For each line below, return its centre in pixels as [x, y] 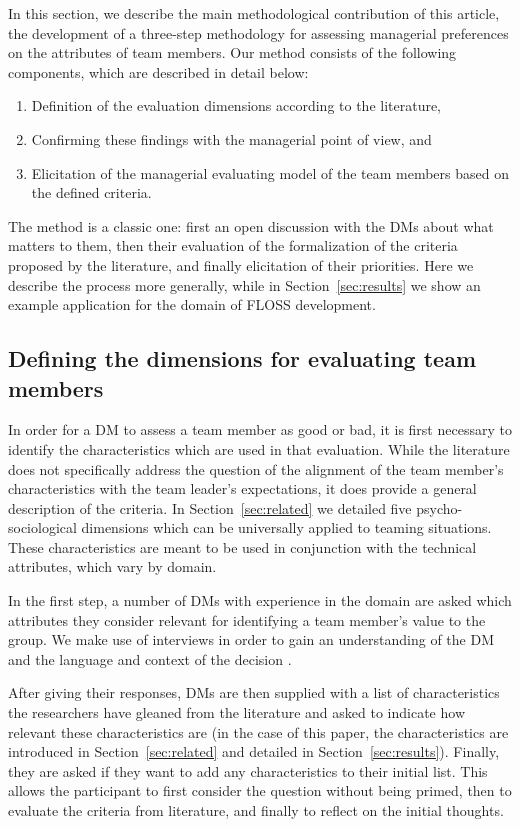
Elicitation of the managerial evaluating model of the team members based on [270, 172]
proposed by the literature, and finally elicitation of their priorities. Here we [241, 264]
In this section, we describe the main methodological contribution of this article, [254, 13]
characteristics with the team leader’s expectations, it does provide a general [242, 488]
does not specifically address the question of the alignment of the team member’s [256, 468]
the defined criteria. [91, 192]
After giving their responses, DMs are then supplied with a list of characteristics [254, 692]
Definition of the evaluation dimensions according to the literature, [236, 105]
